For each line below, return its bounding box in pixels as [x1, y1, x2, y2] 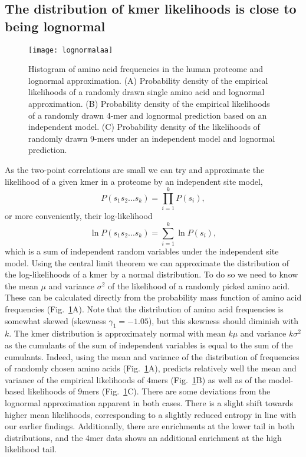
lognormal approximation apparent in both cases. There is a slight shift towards [5, 396, 294, 409]
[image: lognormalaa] [28, 45, 113, 54]
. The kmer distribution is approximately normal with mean [9, 327, 226, 340]
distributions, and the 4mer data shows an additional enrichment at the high [5, 431, 282, 443]
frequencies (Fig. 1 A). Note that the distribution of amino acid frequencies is [5, 303, 284, 315]
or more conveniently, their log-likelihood [5, 210, 153, 222]
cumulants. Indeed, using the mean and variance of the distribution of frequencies [5, 350, 300, 363]
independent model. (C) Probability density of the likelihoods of [28, 120, 260, 133]
